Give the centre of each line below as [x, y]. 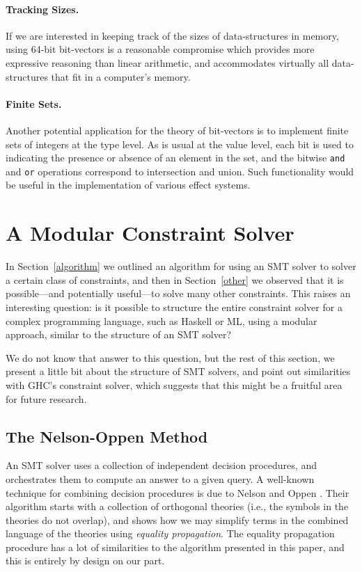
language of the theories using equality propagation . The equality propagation [170, 533]
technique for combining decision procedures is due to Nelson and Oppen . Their [178, 492]
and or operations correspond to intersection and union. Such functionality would [180, 171]
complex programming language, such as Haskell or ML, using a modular [162, 320]
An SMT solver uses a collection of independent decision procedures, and [161, 465]
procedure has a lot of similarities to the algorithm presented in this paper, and [175, 547]
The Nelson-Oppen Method [107, 436]
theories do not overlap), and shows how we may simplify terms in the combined [177, 519]
